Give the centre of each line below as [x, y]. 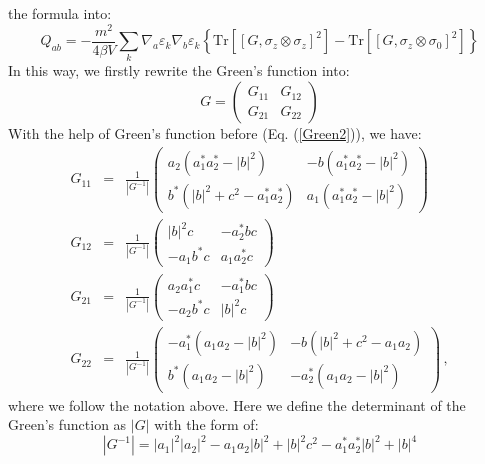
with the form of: [206, 424]
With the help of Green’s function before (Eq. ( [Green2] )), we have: [215, 133]
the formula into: [60, 13]
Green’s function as [67, 424]
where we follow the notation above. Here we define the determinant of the [237, 404]
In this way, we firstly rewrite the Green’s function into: [179, 70]
